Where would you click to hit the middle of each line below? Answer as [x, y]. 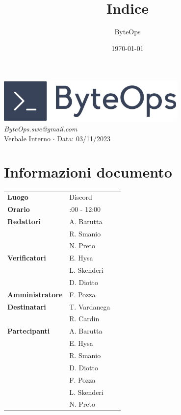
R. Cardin [84, 319]
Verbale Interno [27, 138]
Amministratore [35, 294]
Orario [19, 209]
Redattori [24, 221]
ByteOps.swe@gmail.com [41, 128]
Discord [81, 197]
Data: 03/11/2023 [84, 138]
